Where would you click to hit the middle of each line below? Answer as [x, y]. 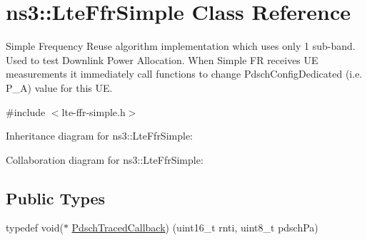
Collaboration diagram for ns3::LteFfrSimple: [105, 159]
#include [26, 111]
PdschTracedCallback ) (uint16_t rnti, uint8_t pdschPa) [195, 228]
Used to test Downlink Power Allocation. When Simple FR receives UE [162, 59]
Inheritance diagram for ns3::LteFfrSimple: [99, 136]
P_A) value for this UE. [59, 87]
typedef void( [35, 228]
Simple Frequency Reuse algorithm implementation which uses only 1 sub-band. [181, 46]
